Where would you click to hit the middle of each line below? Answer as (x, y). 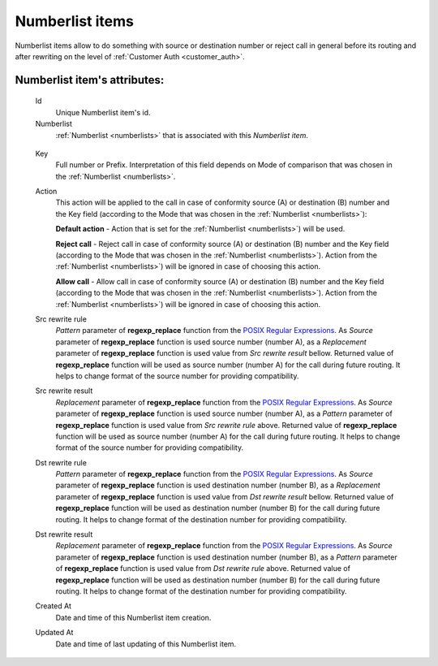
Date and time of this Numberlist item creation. (133, 617)
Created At (54, 606)
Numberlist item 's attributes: (90, 80)
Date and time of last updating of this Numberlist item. (146, 644)
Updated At (54, 633)
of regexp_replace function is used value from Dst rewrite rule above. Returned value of (203, 569)
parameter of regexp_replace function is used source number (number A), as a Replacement (211, 342)
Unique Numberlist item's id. (103, 112)
